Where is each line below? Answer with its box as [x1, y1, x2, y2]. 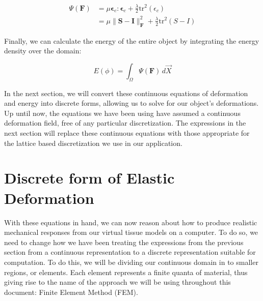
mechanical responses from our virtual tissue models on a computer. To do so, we [4, 227, 258, 237]
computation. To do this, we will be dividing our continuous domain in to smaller [4, 256, 258, 267]
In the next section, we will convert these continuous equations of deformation [4, 87, 248, 98]
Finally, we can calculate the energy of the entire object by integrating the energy [4, 35, 259, 46]
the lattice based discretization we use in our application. [4, 137, 182, 148]
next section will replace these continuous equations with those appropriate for [4, 128, 250, 138]
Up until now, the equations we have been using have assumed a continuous [4, 107, 241, 118]
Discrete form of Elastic [4, 167, 175, 188]
